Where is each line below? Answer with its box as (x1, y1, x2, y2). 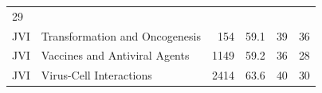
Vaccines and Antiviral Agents (41, 47, 190, 64)
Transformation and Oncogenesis (41, 27, 201, 44)
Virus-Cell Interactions (41, 67, 152, 83)
